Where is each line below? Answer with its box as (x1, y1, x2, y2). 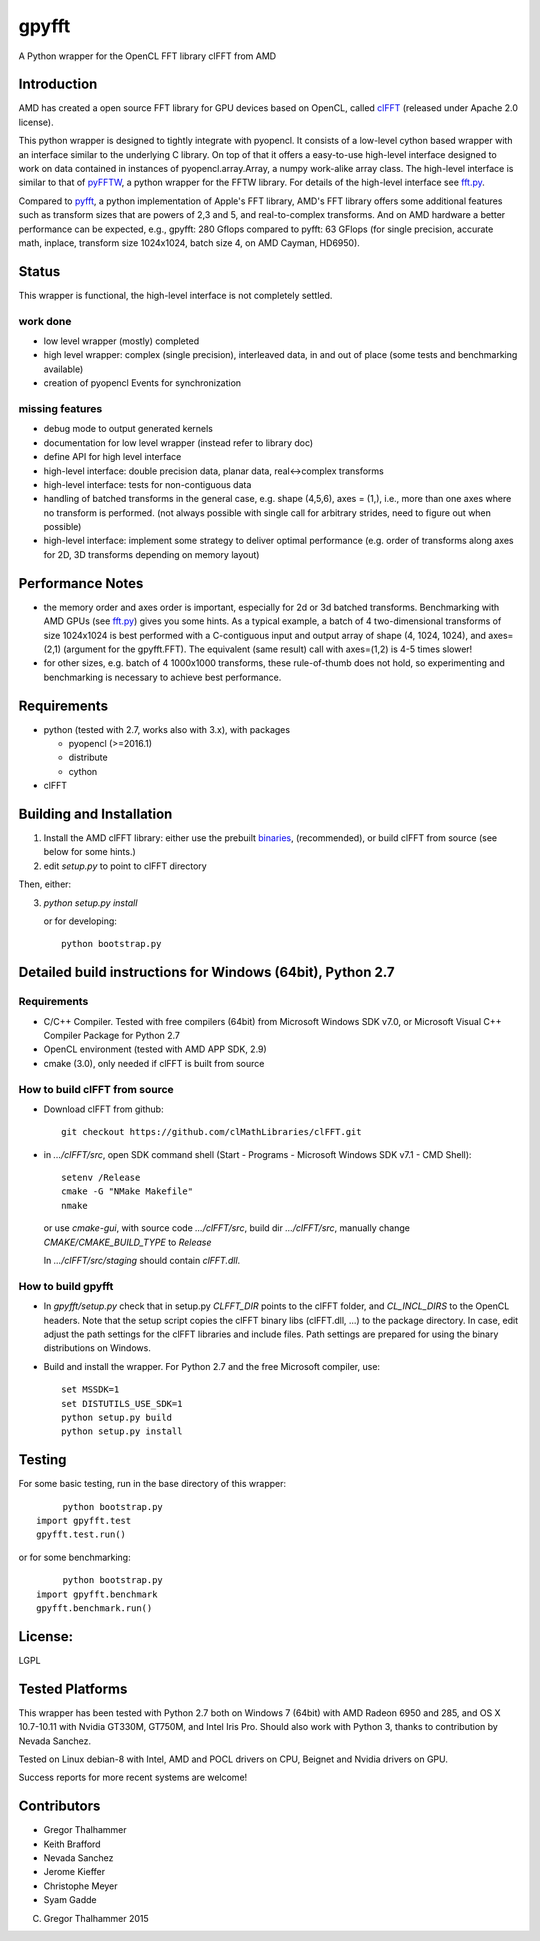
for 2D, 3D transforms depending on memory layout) (43, 548, 260, 560)
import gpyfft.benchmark (36, 1588, 158, 1600)
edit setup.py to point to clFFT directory (43, 860, 207, 872)
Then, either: (18, 878, 72, 890)
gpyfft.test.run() (36, 1529, 127, 1540)
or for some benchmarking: (18, 1551, 131, 1563)
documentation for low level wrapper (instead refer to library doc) (43, 436, 314, 449)
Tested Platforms (18, 1680, 128, 1697)
